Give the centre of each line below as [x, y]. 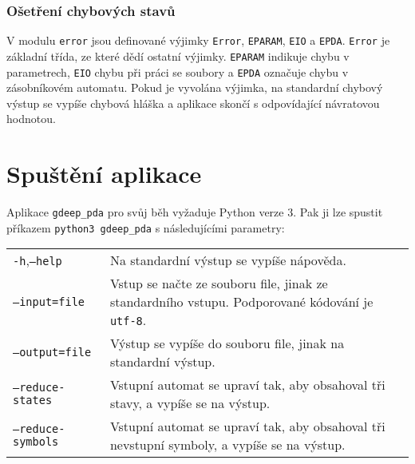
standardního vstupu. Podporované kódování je [241, 302]
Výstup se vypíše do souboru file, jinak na [227, 343]
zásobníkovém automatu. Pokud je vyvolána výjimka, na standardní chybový [195, 87]
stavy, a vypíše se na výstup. [190, 403]
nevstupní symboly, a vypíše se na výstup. [227, 445]
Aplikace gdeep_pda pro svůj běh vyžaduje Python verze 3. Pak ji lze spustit [195, 212]
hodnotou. [31, 119]
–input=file [49, 301]
